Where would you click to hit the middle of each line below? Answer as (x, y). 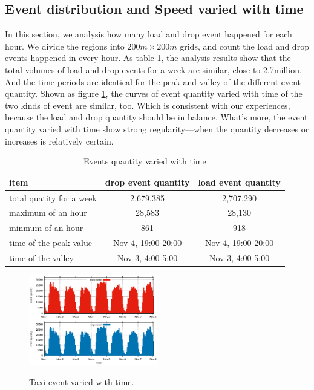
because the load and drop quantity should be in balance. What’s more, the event (156, 117)
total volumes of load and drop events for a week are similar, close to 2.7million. (153, 69)
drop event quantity (147, 182)
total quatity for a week (53, 197)
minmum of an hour (46, 228)
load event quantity (239, 182)
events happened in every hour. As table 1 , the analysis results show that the (148, 58)
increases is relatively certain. (59, 141)
